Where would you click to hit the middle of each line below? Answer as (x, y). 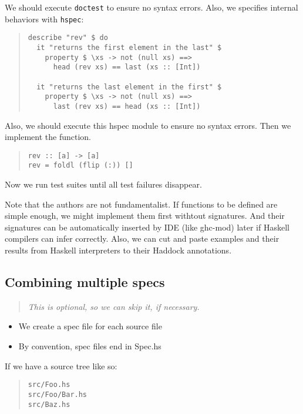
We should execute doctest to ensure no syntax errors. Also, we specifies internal (151, 7)
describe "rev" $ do (68, 38)
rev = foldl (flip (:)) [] (80, 166)
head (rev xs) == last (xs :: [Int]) (127, 67)
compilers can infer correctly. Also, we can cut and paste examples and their (142, 238)
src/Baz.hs (49, 404)
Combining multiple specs (85, 282)
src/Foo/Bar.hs (58, 394)
